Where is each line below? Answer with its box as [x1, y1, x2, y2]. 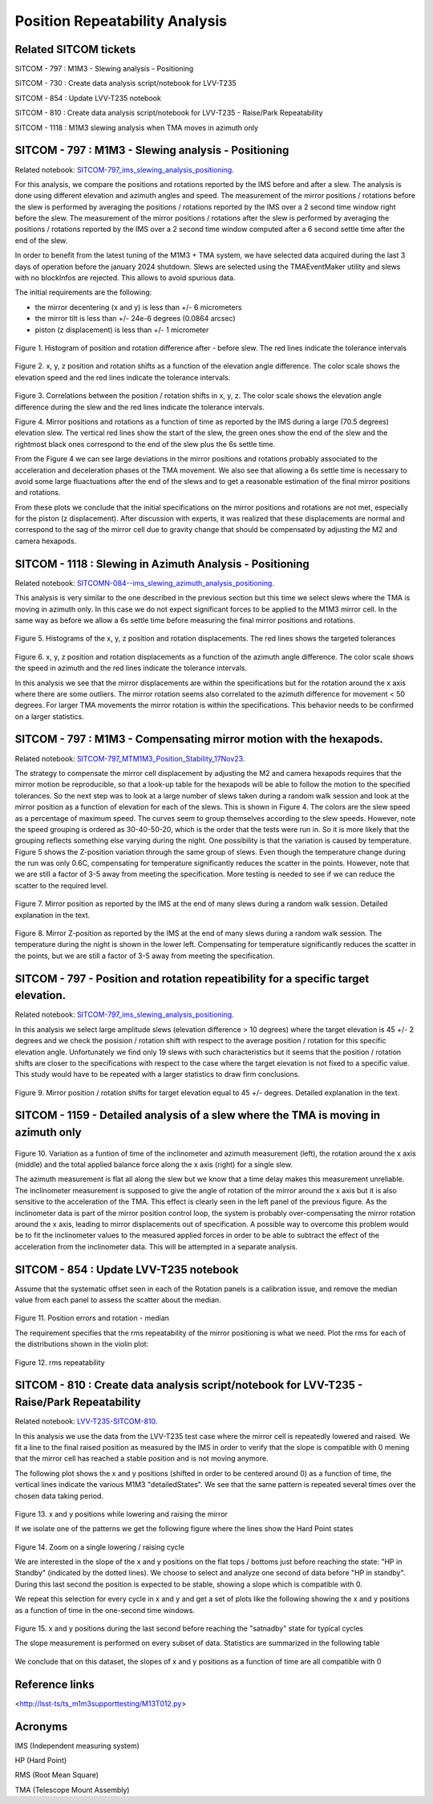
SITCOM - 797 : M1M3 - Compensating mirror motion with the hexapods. [14, 733, 384, 746]
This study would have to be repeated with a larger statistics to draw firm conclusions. [14, 1070, 301, 1079]
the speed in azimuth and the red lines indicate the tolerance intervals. [14, 663, 248, 673]
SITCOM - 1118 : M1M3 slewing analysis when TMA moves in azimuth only [14, 123, 259, 132]
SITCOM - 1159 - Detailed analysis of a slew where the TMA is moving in [14, 1108, 381, 1123]
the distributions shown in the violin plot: [14, 1339, 149, 1349]
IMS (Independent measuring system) [14, 1741, 140, 1750]
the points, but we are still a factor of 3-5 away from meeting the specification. [14, 951, 275, 961]
